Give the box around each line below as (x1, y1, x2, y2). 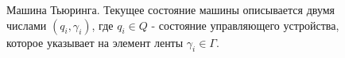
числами (6, 16, 47, 33)
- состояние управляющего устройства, (151, 16, 339, 33)
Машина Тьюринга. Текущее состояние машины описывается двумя (6, 2, 335, 17)
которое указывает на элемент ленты (6, 34, 184, 50)
